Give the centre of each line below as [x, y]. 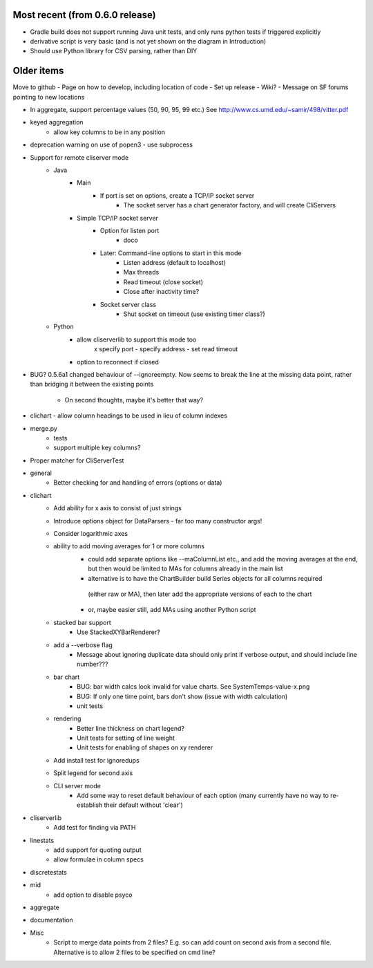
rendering [67, 718]
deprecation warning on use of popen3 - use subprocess [112, 145]
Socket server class [128, 304]
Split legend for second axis [93, 773]
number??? [93, 664]
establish [90, 805]
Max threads [141, 272]
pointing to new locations [49, 97]
